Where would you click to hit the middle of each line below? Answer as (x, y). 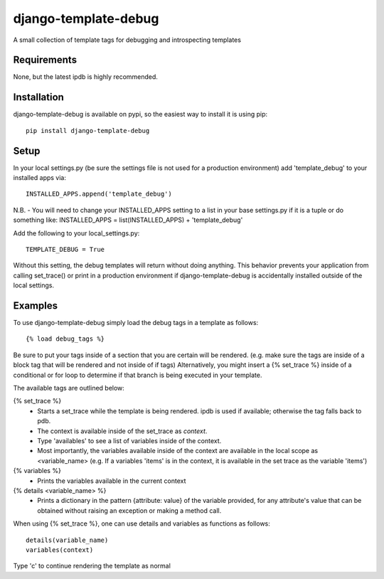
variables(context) (60, 550)
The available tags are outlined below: (69, 388)
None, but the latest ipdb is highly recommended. (85, 77)
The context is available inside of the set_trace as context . (122, 431)
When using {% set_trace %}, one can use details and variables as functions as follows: (142, 524)
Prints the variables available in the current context (112, 481)
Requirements (45, 60)
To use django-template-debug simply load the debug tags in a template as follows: (136, 323)
